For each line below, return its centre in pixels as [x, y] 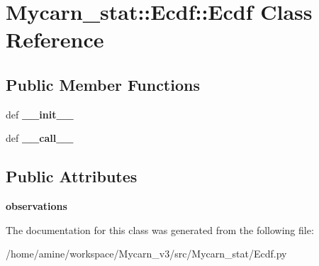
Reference [55, 39]
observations [37, 206]
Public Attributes [72, 176]
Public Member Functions [103, 84]
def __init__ [40, 114]
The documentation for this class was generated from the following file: [160, 229]
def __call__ [40, 138]
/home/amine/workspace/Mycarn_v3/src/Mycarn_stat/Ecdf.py [146, 254]
